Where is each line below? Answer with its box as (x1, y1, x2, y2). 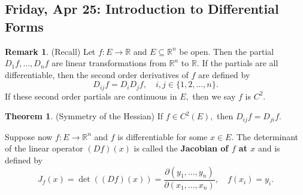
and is (257, 142, 280, 154)
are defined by (198, 68, 250, 81)
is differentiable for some (117, 130, 208, 143)
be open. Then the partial (179, 45, 274, 57)
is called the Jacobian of (134, 142, 229, 154)
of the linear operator (5, 142, 83, 154)
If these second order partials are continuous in (5, 89, 177, 102)
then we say (192, 89, 236, 102)
